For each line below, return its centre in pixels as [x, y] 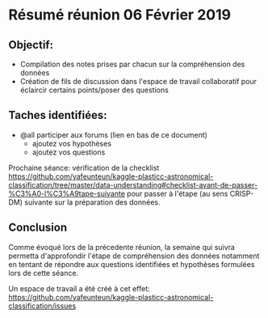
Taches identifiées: [58, 115]
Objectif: [31, 45]
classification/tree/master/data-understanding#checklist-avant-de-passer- [133, 184]
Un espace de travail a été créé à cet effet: [80, 288]
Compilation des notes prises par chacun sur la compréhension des [132, 64]
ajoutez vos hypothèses [71, 143]
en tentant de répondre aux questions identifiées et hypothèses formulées [132, 264]
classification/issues [42, 306]
